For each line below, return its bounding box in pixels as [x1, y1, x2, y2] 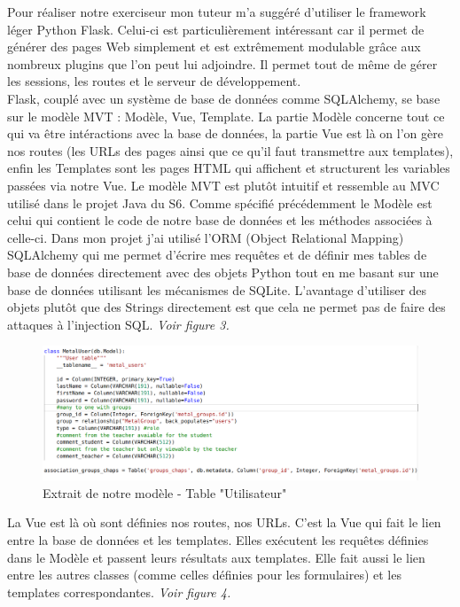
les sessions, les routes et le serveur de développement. [7, 72, 301, 90]
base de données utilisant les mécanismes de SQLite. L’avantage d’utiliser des [7, 280, 427, 299]
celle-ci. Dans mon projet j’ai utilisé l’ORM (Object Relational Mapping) [7, 228, 404, 246]
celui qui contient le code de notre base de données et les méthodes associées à [7, 211, 433, 230]
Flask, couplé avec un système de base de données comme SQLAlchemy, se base [7, 89, 441, 107]
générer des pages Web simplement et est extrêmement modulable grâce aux [7, 37, 421, 56]
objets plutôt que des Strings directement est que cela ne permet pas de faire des [7, 298, 446, 316]
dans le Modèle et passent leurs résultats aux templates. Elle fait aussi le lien [7, 548, 425, 566]
